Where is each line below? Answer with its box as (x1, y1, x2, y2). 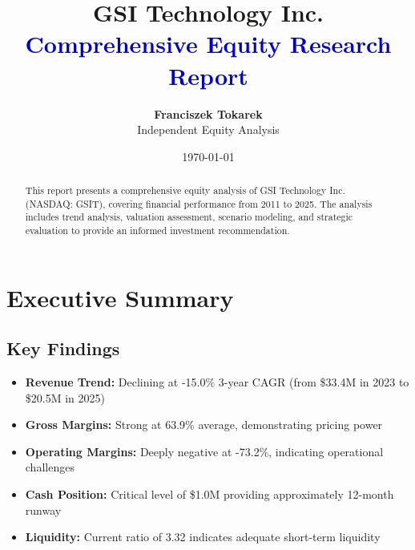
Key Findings (6, 336, 120, 361)
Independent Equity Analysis (137, 121, 280, 138)
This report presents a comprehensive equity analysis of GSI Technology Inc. (25, 184, 345, 197)
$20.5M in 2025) (25, 389, 105, 406)
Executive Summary (6, 281, 234, 313)
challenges (25, 459, 75, 475)
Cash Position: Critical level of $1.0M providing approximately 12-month (25, 486, 394, 503)
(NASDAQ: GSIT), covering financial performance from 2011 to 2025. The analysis (25, 196, 373, 210)
